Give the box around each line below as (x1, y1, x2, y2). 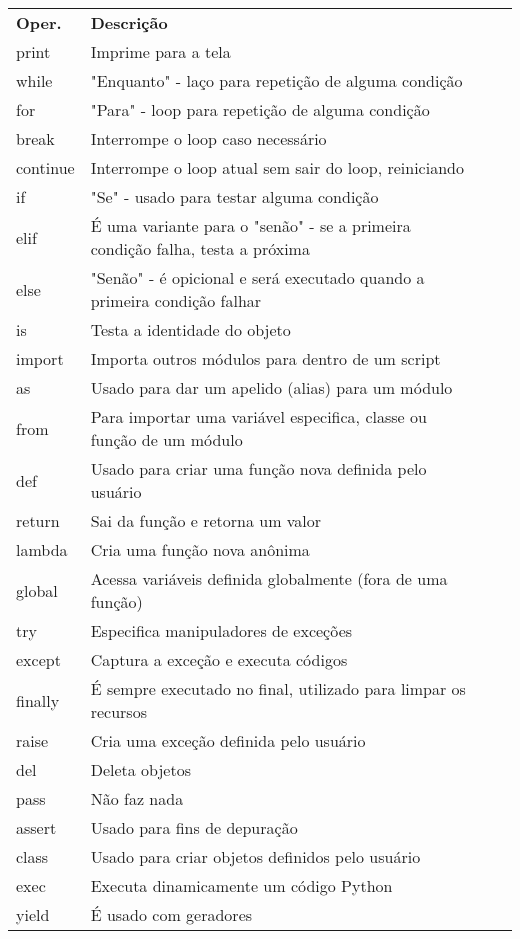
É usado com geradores (90, 903, 253, 926)
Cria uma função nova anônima (90, 538, 310, 561)
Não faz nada (90, 787, 184, 810)
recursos (90, 700, 147, 723)
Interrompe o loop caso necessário (90, 127, 327, 150)
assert (16, 816, 57, 839)
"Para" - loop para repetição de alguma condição (90, 98, 430, 121)
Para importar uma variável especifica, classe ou (90, 405, 427, 428)
